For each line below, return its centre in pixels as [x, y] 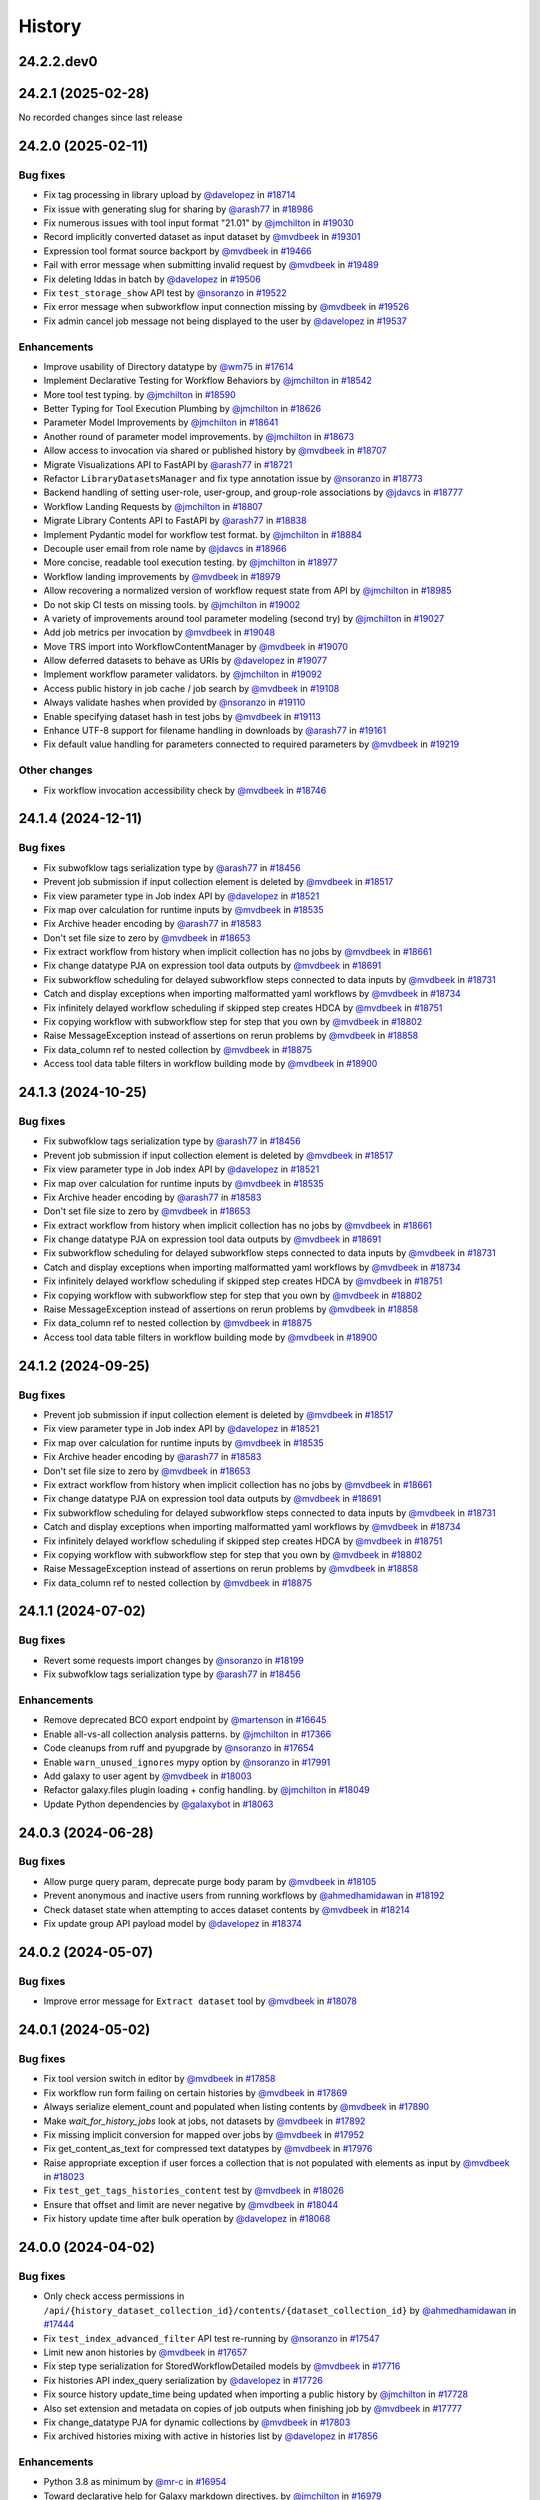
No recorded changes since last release [100, 117]
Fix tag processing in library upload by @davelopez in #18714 [170, 195]
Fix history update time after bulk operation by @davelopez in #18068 [187, 2219]
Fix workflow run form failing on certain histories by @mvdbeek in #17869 [195, 2092]
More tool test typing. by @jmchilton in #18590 [140, 394]
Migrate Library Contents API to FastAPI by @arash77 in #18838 [175, 521]
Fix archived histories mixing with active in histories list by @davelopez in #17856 [211, 2436]
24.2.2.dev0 [58, 61]
